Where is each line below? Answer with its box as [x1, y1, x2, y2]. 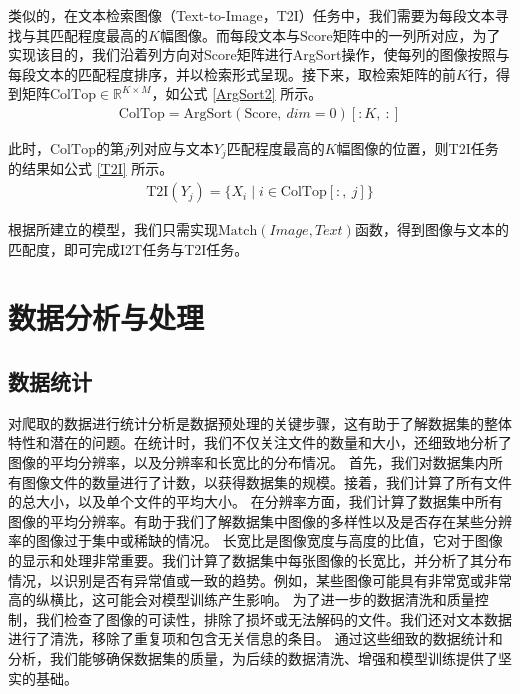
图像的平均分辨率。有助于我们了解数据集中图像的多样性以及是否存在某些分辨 [8, 510, 512, 531]
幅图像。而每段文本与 [159, 24, 300, 45]
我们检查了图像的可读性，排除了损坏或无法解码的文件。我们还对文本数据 [35, 608, 512, 629]
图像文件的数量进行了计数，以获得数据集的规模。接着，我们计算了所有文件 [21, 471, 512, 492]
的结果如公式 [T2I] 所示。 [8, 158, 174, 179]
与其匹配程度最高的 [21, 24, 148, 45]
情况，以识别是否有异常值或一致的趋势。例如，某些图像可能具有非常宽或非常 [8, 569, 512, 590]
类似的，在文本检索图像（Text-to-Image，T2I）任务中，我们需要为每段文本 [8, 5, 495, 25]
